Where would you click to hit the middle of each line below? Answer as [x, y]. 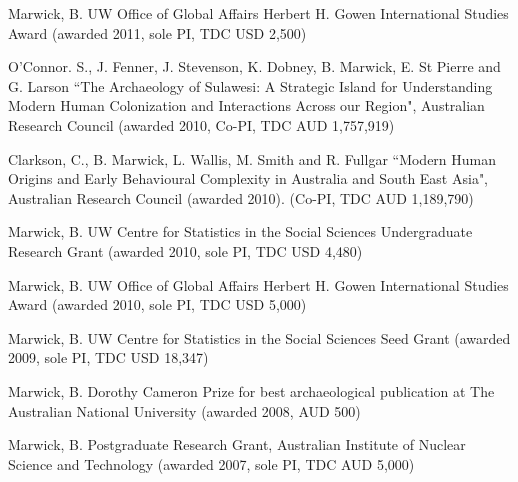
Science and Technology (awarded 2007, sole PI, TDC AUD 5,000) [211, 463]
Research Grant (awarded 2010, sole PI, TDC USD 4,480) [185, 250]
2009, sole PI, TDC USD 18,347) [108, 357]
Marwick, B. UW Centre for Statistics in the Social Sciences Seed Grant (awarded [259, 337]
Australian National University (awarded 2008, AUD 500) [184, 410]
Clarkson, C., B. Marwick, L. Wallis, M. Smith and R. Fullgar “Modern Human [252, 158]
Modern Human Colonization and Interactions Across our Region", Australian [246, 105]
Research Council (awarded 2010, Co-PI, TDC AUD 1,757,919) [201, 124]
